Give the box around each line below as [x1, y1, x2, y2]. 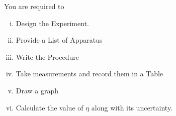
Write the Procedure [16, 51, 79, 62]
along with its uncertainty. [91, 102, 173, 112]
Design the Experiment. [16, 18, 89, 28]
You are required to [4, 1, 64, 11]
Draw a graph [16, 85, 59, 95]
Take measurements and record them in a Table [16, 68, 163, 79]
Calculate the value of [16, 102, 83, 112]
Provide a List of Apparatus [16, 35, 103, 45]
